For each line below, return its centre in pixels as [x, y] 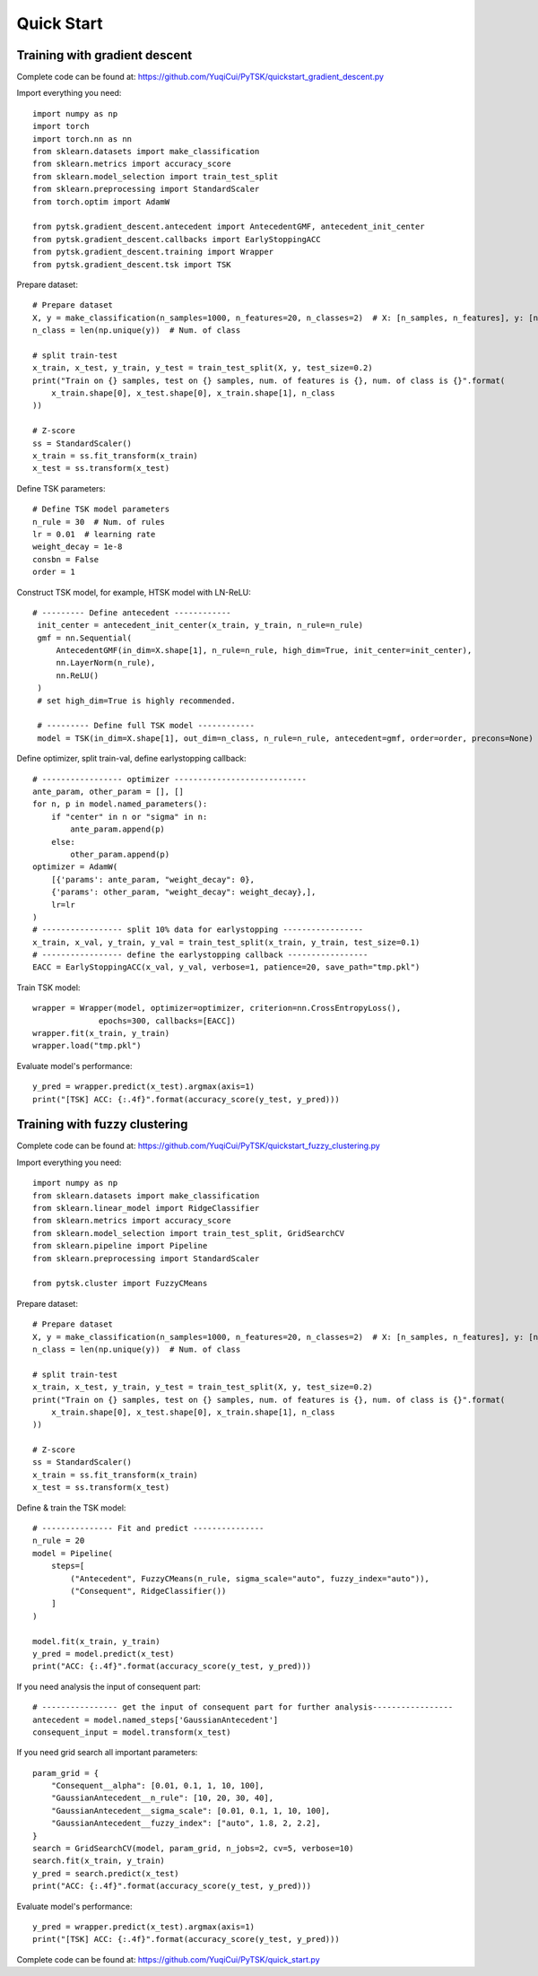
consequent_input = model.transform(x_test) [132, 1732]
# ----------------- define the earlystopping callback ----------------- [200, 955]
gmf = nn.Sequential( [85, 638]
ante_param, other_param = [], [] [108, 791]
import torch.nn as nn [82, 139]
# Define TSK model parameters [101, 509]
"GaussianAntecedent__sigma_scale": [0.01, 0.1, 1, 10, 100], [191, 1811]
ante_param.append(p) [118, 829]
